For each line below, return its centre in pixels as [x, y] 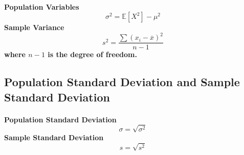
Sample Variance [34, 27]
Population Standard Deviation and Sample [122, 82]
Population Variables [42, 6]
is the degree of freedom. [92, 54]
